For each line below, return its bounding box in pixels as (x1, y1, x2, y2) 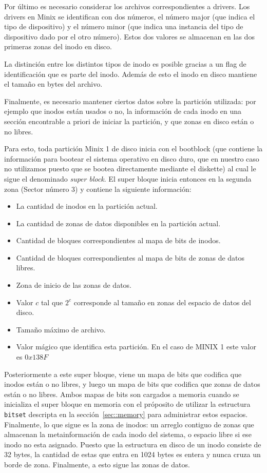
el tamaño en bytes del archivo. (4, 78, 103, 89)
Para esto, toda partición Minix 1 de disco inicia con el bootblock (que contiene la (4, 143, 263, 154)
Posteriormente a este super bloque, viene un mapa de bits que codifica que (4, 368, 242, 379)
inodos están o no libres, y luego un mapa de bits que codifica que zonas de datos (4, 379, 260, 389)
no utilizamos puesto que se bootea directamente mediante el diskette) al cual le (4, 163, 256, 174)
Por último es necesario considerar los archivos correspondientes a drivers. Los (4, 1, 250, 11)
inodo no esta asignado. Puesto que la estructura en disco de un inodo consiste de (4, 439, 261, 449)
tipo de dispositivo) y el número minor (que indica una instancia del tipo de (4, 21, 243, 32)
